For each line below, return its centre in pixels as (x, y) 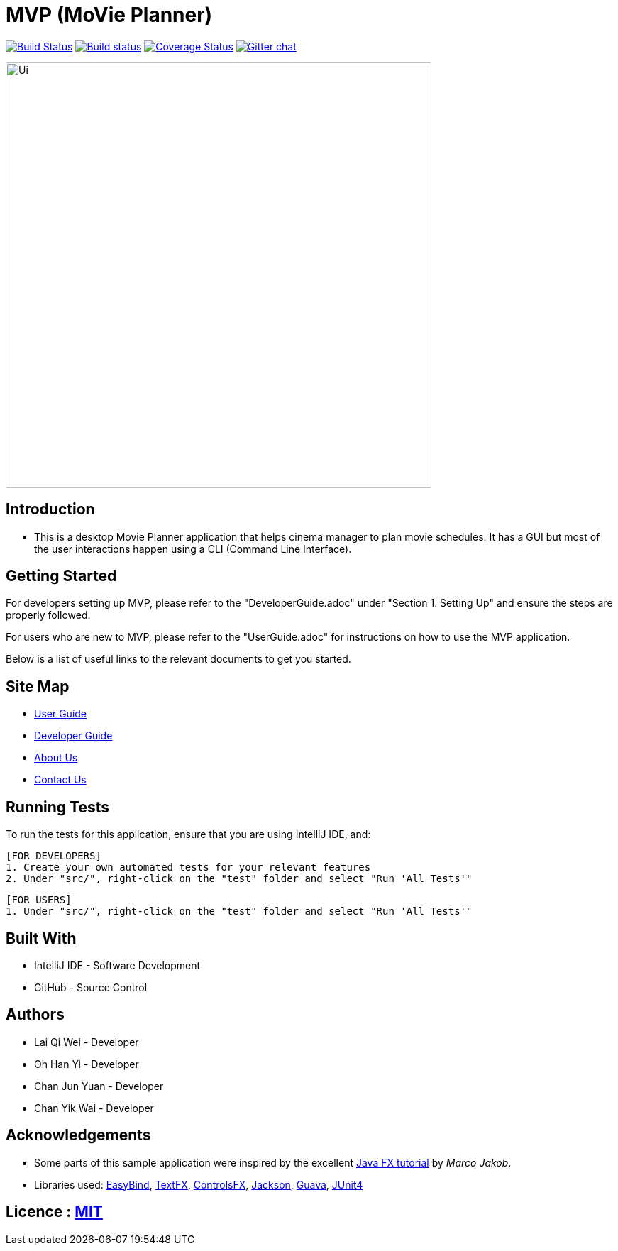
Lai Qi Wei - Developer (87, 1042)
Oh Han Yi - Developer (87, 1064)
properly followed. (48, 615)
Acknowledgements (78, 1135)
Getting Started (61, 576)
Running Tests (57, 807)
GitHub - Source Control (91, 987)
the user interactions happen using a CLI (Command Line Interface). (193, 549)
